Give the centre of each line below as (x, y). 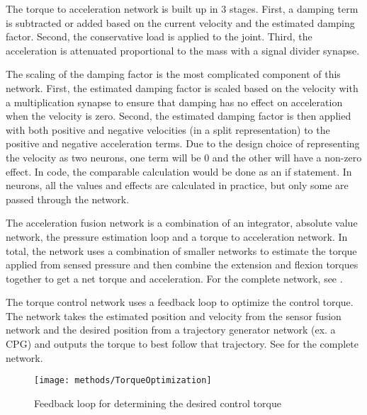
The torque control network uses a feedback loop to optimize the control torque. (180, 302)
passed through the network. (68, 199)
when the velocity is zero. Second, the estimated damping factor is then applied (179, 116)
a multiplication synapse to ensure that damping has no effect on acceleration (174, 102)
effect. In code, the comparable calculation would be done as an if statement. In (179, 171)
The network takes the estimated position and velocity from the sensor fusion (174, 315)
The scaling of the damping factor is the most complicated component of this (173, 74)
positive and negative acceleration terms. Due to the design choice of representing (183, 143)
